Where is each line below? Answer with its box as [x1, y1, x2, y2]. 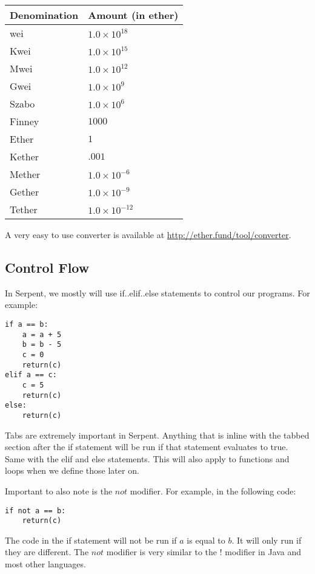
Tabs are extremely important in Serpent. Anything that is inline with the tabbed [5, 428, 310, 441]
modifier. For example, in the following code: [130, 484, 296, 497]
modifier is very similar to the [106, 545, 217, 558]
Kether [10, 149, 39, 163]
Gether [10, 185, 39, 199]
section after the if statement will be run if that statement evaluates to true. [5, 440, 288, 453]
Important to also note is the [5, 484, 113, 497]
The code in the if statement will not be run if [5, 533, 177, 546]
